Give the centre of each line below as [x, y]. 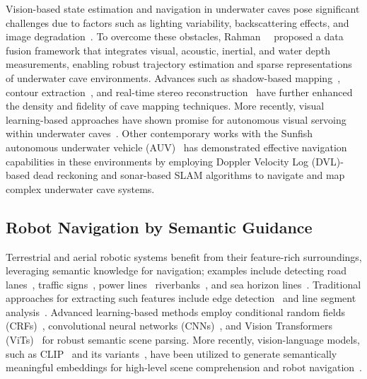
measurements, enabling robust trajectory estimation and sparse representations [179, 64]
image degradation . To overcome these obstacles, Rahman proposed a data [175, 36]
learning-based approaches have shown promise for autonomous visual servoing [176, 119]
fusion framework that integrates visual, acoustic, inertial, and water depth [168, 50]
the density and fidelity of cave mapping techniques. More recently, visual [165, 106]
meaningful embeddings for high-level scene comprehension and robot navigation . [184, 367]
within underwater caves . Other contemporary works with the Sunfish [159, 133]
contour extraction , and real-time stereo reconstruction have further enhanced [179, 92]
